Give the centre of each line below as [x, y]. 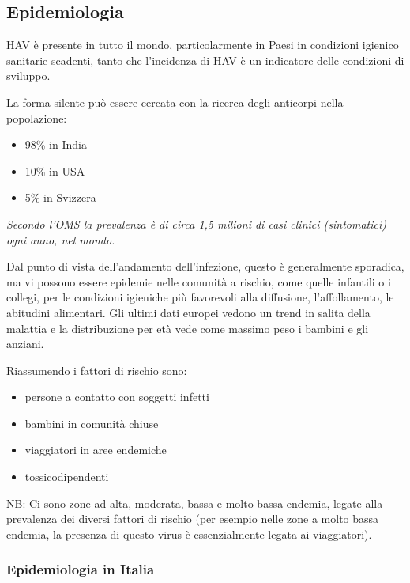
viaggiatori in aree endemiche [96, 450]
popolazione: [37, 117]
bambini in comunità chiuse [92, 423]
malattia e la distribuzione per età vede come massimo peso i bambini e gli [188, 328]
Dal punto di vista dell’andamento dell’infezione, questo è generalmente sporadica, [205, 266]
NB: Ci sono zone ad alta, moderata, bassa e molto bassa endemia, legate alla [195, 503]
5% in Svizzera [60, 197]
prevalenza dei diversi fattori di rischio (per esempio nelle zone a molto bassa [193, 519]
